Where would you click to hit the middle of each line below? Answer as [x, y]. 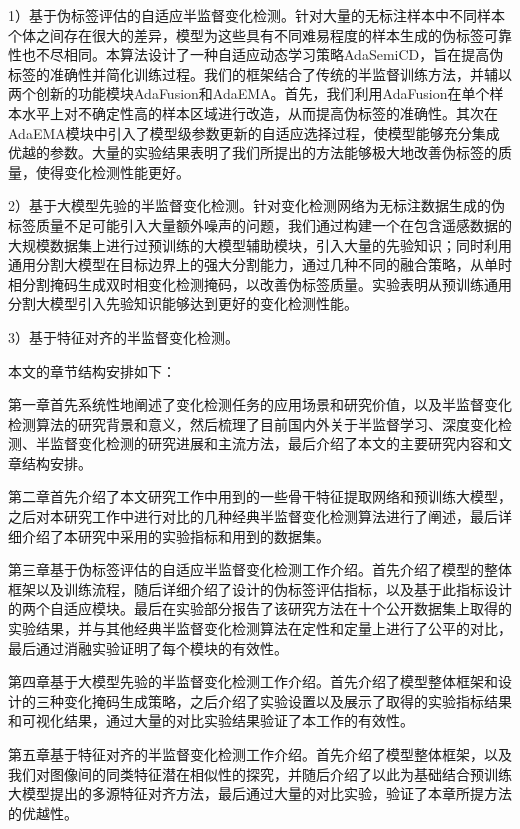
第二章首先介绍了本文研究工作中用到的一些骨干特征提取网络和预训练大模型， [260, 496]
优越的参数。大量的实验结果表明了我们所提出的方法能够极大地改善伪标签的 [253, 152]
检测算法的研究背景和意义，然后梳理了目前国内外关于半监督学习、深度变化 [253, 423]
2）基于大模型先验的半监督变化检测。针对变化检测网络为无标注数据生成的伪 [256, 205]
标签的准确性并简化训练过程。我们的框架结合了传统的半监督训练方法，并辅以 [260, 73]
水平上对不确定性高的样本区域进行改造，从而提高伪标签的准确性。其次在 [259, 112]
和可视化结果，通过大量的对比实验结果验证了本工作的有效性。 [211, 720]
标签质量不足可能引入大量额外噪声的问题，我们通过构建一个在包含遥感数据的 [260, 224]
